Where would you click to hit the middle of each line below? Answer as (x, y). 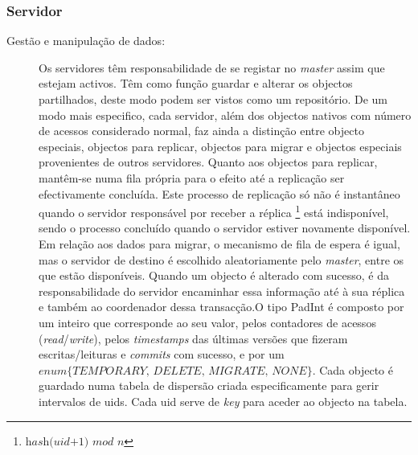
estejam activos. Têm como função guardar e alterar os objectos (196, 83)
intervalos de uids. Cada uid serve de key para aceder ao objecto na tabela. (223, 401)
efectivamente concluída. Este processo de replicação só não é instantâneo (219, 193)
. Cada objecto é (352, 369)
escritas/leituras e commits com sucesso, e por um (162, 354)
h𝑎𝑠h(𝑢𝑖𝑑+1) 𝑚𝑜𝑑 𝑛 (75, 442)
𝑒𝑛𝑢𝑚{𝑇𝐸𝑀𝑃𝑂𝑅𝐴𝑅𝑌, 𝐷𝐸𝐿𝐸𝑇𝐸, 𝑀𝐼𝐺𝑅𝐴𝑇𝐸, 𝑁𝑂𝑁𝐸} (176, 371)
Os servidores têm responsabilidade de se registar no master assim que (212, 67)
